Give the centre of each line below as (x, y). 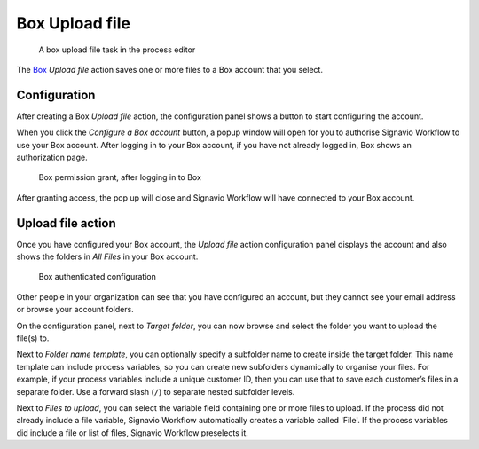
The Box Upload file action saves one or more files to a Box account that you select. (170, 69)
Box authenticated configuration (98, 277)
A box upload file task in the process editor (117, 50)
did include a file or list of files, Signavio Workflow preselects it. (132, 433)
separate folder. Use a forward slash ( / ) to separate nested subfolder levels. (156, 391)
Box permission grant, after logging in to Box (120, 177)
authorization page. (52, 158)
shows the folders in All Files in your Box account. (107, 256)
